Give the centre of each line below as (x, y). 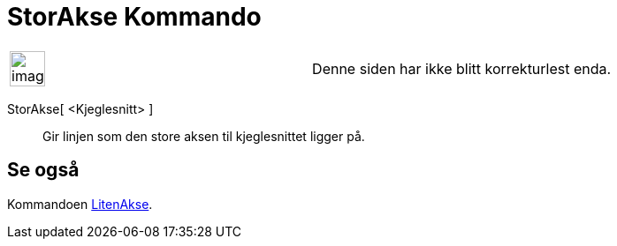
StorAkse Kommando (134, 17)
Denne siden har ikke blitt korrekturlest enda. (462, 68)
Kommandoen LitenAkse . (80, 204)
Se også (43, 170)
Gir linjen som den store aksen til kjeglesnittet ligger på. (204, 136)
